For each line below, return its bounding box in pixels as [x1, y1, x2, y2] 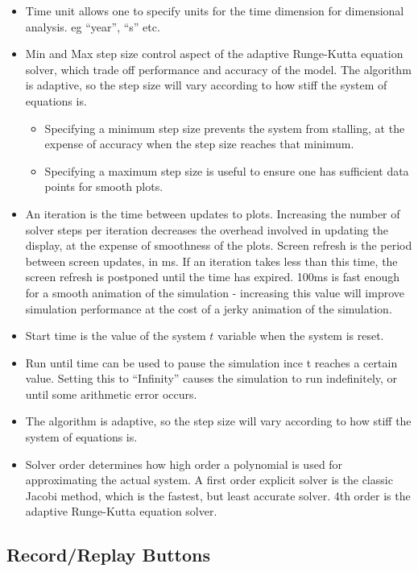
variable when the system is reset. [217, 327, 384, 344]
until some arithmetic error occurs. [25, 385, 197, 402]
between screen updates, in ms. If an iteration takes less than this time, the [25, 252, 398, 269]
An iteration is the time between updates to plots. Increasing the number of [25, 205, 400, 222]
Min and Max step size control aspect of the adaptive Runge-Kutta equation [25, 45, 404, 62]
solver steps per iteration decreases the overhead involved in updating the [25, 221, 388, 238]
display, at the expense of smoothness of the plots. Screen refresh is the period [25, 237, 412, 254]
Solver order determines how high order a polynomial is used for [25, 455, 343, 472]
